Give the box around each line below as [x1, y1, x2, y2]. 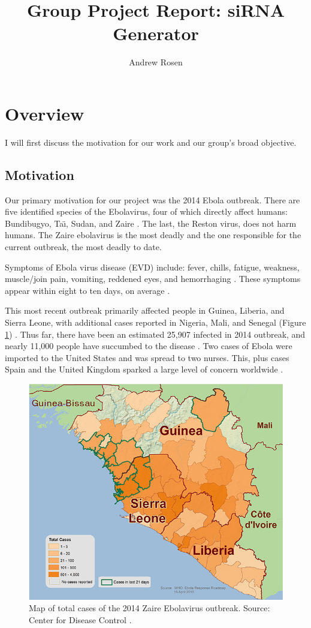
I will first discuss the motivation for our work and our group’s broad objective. [5, 136, 297, 148]
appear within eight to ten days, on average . [5, 284, 170, 296]
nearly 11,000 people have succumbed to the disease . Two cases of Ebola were [5, 339, 292, 352]
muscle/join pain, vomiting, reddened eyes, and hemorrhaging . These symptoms [5, 272, 301, 285]
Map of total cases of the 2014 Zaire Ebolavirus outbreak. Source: [29, 602, 270, 614]
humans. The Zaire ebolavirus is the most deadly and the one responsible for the [5, 229, 301, 241]
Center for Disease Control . [29, 613, 132, 626]
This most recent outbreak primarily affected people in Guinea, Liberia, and [5, 304, 285, 317]
